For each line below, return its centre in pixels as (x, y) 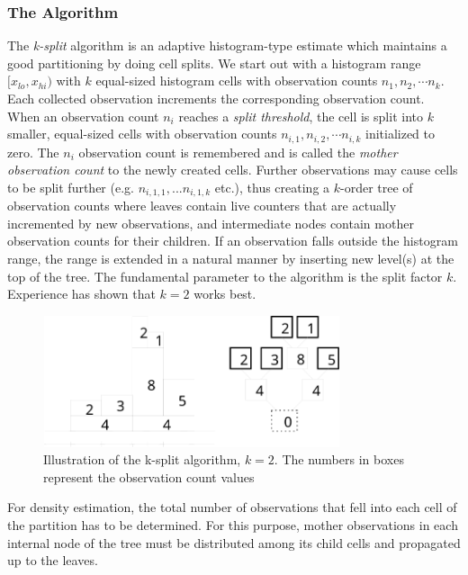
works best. (225, 294)
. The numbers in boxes (339, 459)
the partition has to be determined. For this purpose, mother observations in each (233, 524)
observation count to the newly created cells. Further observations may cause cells (233, 170)
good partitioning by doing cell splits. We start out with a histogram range (214, 63)
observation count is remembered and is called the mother (238, 152)
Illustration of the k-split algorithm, (142, 459)
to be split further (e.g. (71, 187)
